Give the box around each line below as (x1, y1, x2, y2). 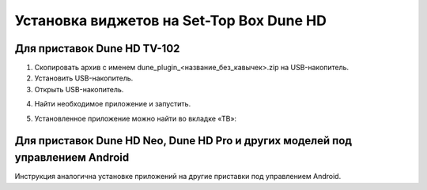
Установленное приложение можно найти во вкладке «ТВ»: (34, 114, 237, 123)
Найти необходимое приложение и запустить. (34, 99, 191, 109)
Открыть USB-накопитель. (34, 84, 124, 94)
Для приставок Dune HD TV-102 (14, 42, 180, 55)
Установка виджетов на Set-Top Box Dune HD (14, 12, 327, 29)
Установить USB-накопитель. (34, 73, 134, 83)
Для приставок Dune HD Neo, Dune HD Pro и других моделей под (14, 134, 352, 147)
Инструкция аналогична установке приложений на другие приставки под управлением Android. (14, 172, 342, 181)
